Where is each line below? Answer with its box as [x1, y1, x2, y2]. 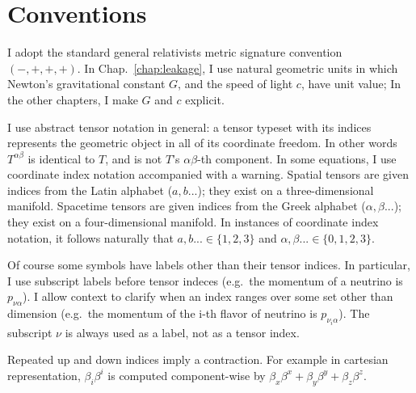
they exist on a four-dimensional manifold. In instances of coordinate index [7, 213, 379, 230]
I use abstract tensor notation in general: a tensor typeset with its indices [7, 118, 372, 135]
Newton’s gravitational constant [7, 75, 166, 92]
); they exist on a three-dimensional [197, 181, 374, 198]
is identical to [27, 150, 95, 167]
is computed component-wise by [107, 366, 266, 383]
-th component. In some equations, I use [197, 150, 397, 167]
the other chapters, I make [7, 91, 138, 108]
